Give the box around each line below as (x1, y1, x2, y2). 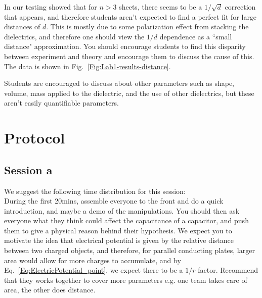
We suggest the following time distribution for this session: (4, 185, 186, 196)
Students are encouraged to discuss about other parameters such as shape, (4, 78, 235, 88)
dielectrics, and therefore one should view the (4, 31, 145, 41)
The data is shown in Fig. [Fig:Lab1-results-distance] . (4, 61, 171, 71)
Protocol (4, 127, 65, 148)
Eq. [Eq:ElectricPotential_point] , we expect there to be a (4, 265, 183, 275)
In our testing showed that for (4, 2, 97, 12)
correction (225, 2, 256, 12)
